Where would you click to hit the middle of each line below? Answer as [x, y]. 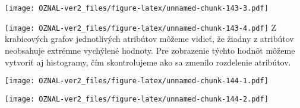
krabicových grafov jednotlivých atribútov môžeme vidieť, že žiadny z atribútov [149, 39]
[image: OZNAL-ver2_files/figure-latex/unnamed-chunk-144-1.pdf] [137, 81]
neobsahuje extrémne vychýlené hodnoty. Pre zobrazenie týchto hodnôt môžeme [150, 50]
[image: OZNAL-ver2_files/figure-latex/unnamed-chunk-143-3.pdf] [137, 8]
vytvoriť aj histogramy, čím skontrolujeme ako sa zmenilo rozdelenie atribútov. [148, 62]
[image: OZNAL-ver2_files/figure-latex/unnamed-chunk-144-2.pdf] [137, 99]
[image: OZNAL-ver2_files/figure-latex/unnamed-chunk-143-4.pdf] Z [141, 27]
